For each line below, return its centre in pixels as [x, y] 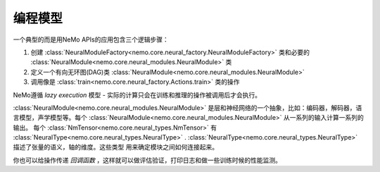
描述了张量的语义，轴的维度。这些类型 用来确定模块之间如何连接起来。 [115, 147]
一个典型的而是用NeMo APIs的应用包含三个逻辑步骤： [91, 39]
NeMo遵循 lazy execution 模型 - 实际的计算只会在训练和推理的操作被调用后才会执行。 [137, 94]
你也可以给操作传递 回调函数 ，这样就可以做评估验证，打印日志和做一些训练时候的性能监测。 [147, 160]
